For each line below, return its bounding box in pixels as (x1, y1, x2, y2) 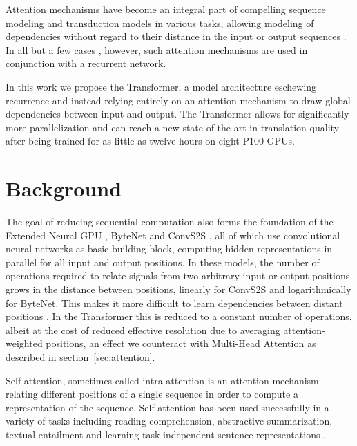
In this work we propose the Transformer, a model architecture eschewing (6, 79, 317, 93)
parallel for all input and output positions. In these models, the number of (6, 254, 320, 269)
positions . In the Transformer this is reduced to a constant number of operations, (6, 309, 352, 324)
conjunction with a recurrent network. (6, 56, 166, 71)
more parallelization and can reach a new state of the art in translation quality (6, 120, 339, 134)
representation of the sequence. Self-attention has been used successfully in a (6, 400, 329, 414)
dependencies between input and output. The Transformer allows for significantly (6, 106, 349, 121)
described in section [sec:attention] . (6, 350, 155, 364)
